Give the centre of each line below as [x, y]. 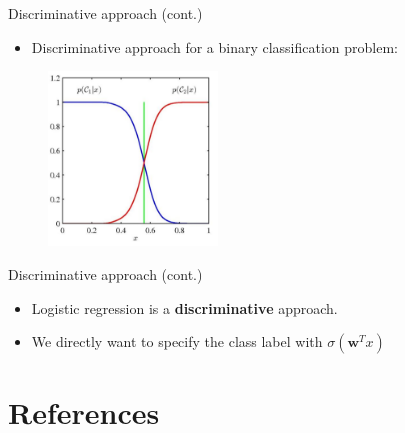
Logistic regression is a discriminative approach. [184, 307]
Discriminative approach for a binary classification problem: [215, 46]
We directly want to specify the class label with [177, 341]
